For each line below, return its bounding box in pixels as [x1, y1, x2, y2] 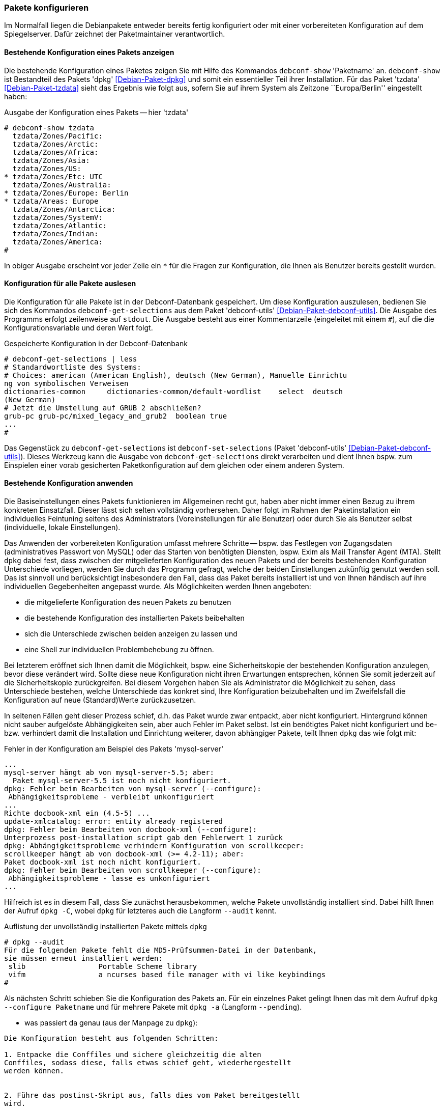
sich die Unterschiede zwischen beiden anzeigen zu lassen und [24, 629, 238, 639]
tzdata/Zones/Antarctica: [12, 205, 116, 213]
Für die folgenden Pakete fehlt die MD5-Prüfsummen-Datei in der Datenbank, [4, 946, 317, 955]
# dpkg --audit [4, 938, 65, 947]
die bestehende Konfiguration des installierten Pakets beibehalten [24, 614, 245, 623]
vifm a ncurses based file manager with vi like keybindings [8, 970, 326, 979]
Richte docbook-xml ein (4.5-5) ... [4, 809, 150, 818]
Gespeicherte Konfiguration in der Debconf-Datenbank [4, 339, 188, 348]
